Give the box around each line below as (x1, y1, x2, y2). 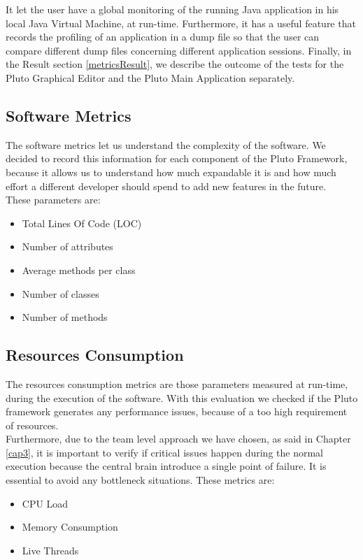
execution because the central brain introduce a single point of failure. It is (6, 459, 327, 473)
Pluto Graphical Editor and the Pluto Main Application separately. (6, 70, 295, 85)
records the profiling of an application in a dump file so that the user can (6, 29, 320, 44)
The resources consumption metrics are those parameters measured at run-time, (6, 376, 348, 391)
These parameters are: (6, 192, 101, 207)
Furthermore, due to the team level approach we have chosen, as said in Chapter (6, 431, 351, 446)
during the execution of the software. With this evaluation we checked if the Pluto (6, 390, 358, 405)
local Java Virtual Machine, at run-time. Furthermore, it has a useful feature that (6, 15, 356, 30)
